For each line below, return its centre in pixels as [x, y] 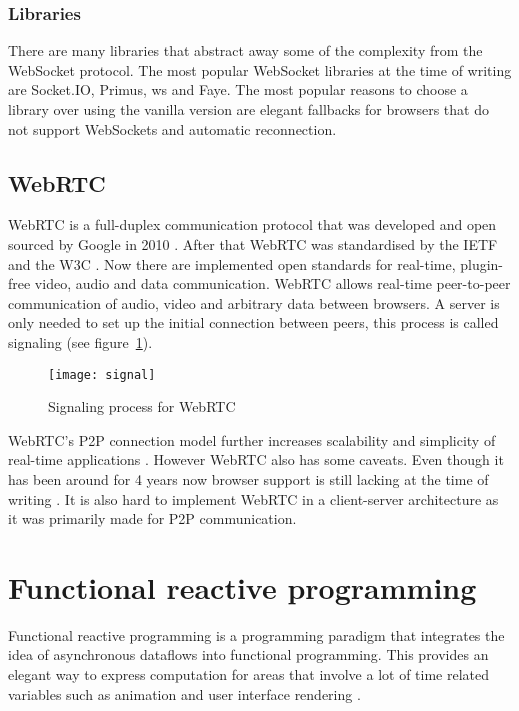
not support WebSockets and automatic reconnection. [172, 128]
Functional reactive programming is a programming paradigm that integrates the [256, 634]
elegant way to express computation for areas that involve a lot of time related [249, 674]
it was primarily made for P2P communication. [152, 518]
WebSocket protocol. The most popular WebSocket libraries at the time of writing [260, 69]
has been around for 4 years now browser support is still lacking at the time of [248, 478]
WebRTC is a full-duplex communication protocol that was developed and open [252, 224]
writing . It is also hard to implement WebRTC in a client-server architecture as [253, 498]
